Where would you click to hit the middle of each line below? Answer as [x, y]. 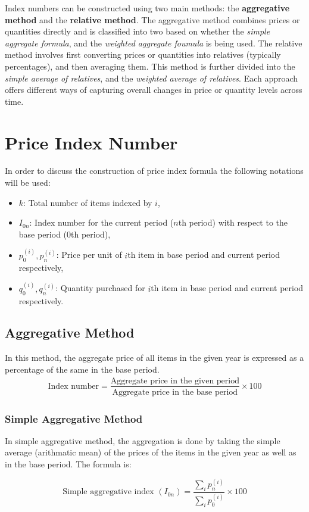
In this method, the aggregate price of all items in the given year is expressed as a [154, 358]
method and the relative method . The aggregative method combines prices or [152, 19]
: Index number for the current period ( [102, 222]
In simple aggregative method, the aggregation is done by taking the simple [143, 440]
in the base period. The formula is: [68, 463]
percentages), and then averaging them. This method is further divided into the [150, 66]
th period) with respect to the [233, 222]
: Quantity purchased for [100, 288]
